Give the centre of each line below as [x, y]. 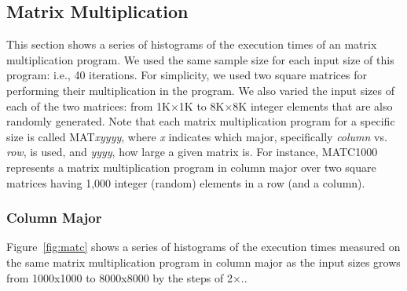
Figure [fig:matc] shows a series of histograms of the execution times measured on [203, 247]
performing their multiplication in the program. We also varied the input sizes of [201, 90]
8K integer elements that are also [313, 105]
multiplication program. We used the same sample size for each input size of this [200, 59]
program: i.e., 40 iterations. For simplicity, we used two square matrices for [187, 75]
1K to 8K [202, 105]
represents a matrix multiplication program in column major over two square [191, 167]
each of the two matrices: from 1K [88, 105]
